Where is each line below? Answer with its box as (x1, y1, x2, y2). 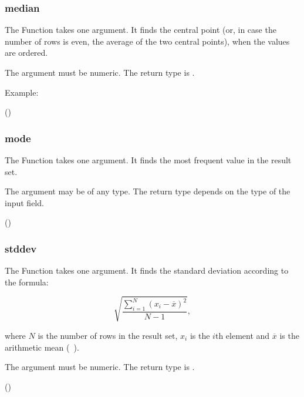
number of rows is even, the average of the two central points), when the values (5, 35, 290, 47)
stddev (5, 241, 37, 255)
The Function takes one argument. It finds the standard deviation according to (5, 264, 289, 277)
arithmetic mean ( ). (5, 341, 79, 353)
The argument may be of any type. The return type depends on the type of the (5, 185, 291, 197)
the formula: (5, 275, 49, 288)
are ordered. (5, 46, 48, 59)
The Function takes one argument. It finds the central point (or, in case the (5, 23, 276, 36)
